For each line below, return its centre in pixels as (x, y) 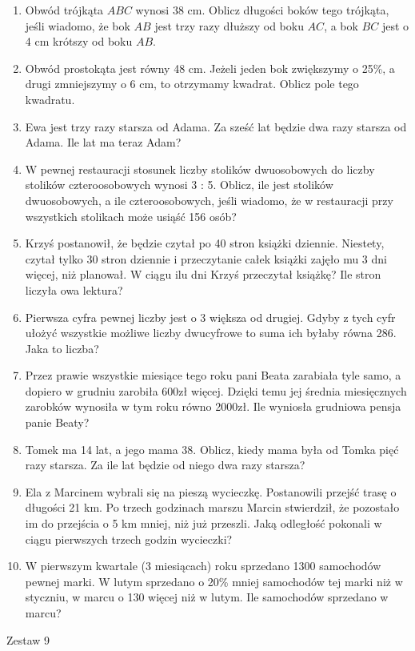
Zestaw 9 (28, 639)
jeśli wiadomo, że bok (78, 25)
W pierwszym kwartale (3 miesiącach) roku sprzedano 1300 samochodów (203, 566)
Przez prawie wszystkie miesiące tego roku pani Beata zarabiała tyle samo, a (213, 375)
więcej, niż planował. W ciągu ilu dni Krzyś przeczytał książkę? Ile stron (203, 274)
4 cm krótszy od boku (79, 41)
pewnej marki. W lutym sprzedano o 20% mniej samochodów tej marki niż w (214, 581)
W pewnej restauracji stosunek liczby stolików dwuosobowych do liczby (200, 169)
